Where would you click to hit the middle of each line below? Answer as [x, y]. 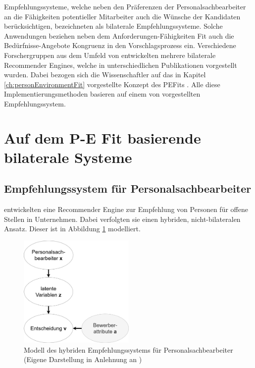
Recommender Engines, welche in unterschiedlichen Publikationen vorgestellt [121, 65]
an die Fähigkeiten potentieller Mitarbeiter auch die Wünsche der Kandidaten [122, 16]
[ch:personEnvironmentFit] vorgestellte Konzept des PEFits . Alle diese [112, 84]
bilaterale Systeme [68, 157]
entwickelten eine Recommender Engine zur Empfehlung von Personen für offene [126, 209]
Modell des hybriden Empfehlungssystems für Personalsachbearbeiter [128, 349]
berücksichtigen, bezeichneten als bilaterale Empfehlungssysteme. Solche [113, 26]
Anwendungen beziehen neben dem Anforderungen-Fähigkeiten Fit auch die [119, 35]
